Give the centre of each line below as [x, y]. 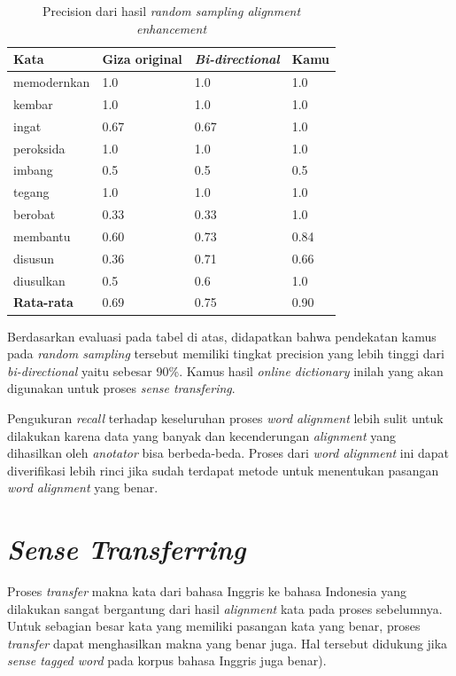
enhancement [172, 28]
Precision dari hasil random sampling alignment [171, 11]
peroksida [39, 148]
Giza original [142, 59]
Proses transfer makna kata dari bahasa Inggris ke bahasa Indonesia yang [207, 591]
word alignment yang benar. [83, 487]
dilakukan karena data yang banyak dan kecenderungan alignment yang [202, 435]
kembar [33, 103]
